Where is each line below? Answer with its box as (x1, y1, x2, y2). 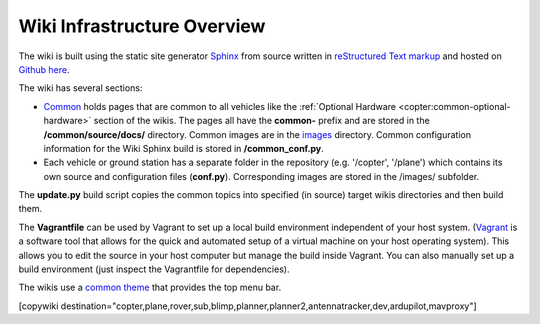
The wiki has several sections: (18, 82, 143, 94)
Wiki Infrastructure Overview (18, 15, 266, 37)
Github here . (18, 63, 70, 75)
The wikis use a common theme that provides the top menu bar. (18, 281, 282, 294)
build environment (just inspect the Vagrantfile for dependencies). (18, 263, 290, 275)
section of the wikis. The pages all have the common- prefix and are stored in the (93, 115, 430, 127)
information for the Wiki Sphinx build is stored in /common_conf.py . (43, 142, 324, 154)
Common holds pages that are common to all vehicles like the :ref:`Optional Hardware (43, 100, 397, 112)
